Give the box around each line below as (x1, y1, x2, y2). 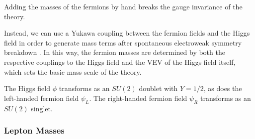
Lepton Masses (4, 124, 65, 137)
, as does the (203, 83, 242, 93)
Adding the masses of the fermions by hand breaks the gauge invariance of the (4, 1, 243, 11)
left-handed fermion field (4, 93, 79, 103)
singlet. (31, 103, 53, 113)
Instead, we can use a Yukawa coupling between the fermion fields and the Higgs (4, 28, 250, 38)
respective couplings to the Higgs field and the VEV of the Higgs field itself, (4, 56, 236, 67)
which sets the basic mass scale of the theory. (4, 66, 142, 77)
